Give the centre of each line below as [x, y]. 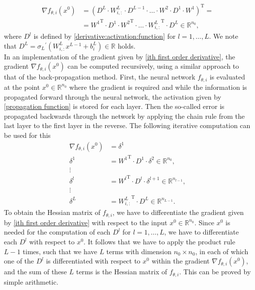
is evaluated [227, 77]
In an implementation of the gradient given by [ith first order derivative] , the [120, 56]
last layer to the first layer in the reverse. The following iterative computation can [127, 125]
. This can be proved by [215, 272]
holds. [127, 45]
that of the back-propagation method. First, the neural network [100, 77]
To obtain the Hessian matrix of [52, 212]
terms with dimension [139, 251]
